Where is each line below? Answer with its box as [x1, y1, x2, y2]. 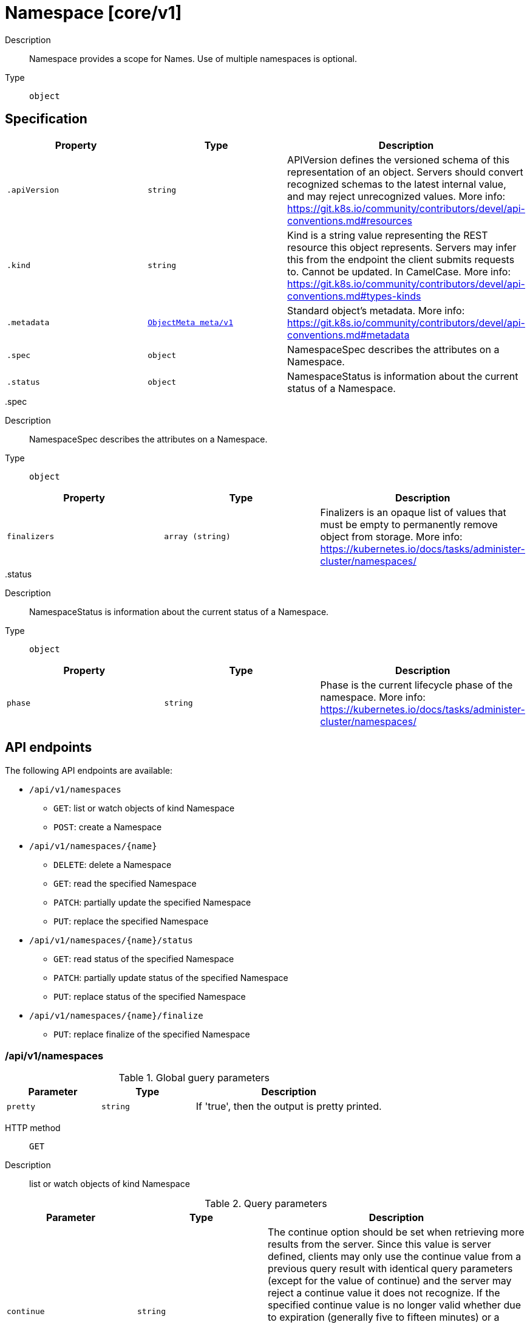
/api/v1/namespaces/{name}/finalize [29, 1011, 203, 1021]
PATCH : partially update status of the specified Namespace [53, 972, 288, 983]
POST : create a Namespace [53, 822, 162, 833]
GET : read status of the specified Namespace [53, 954, 234, 965]
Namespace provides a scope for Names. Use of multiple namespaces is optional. [29, 53, 357, 64]
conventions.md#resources [287, 214, 412, 227]
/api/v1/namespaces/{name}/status [29, 935, 193, 946]
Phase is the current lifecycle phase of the [320, 678, 513, 691]
